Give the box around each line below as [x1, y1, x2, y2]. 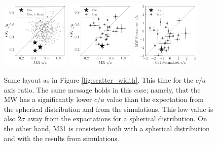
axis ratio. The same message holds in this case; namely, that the [4, 84, 201, 95]
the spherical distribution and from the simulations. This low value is [4, 103, 213, 114]
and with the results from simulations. [4, 133, 119, 143]
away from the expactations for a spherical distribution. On [27, 113, 207, 124]
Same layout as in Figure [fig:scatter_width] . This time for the [4, 75, 194, 85]
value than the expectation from [107, 94, 204, 104]
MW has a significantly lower [4, 94, 92, 104]
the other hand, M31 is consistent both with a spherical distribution [4, 123, 210, 133]
